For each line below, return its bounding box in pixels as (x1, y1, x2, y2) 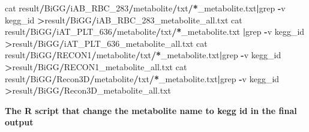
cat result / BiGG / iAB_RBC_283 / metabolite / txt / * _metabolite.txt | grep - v (5, 2, 286, 14)
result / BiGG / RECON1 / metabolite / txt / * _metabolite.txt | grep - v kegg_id (5, 49, 281, 61)
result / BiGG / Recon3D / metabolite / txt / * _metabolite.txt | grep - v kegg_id (5, 72, 280, 85)
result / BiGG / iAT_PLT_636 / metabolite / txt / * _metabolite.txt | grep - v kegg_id (5, 25, 305, 38)
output (5, 116, 34, 128)
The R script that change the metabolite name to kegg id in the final (5, 104, 297, 116)
